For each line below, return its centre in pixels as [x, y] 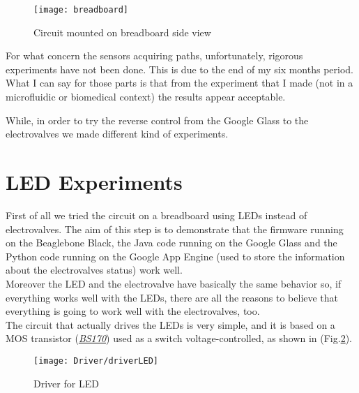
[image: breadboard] [81, 10]
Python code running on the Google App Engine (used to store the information [175, 256]
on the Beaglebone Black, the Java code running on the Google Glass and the [171, 243]
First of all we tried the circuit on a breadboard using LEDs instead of [156, 215]
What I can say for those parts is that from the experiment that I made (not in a [179, 83]
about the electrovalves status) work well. [94, 270]
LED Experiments [94, 181]
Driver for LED [66, 383]
